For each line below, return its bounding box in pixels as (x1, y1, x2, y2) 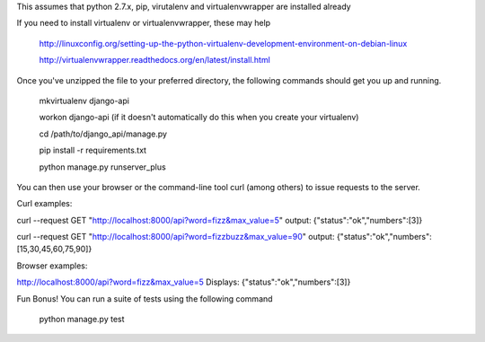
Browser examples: (16, 260, 88, 271)
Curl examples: (16, 198, 73, 209)
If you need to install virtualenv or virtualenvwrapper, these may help (16, 18, 271, 29)
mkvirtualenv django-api (39, 95, 130, 106)
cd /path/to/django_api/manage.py (39, 128, 168, 139)
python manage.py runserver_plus (39, 162, 166, 172)
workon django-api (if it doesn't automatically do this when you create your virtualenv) (39, 112, 359, 123)
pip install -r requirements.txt (39, 145, 147, 156)
